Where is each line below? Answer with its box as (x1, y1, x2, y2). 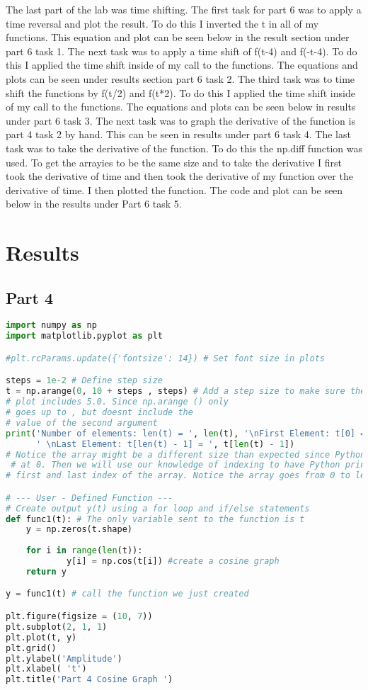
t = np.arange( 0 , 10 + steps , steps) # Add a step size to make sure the (6, 386, 366, 397)
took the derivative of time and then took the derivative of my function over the (6, 169, 353, 183)
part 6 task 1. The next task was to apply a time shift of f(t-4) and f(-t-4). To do (6, 43, 357, 58)
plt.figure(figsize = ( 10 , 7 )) (6, 611, 153, 622)
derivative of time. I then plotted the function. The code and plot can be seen (6, 182, 343, 197)
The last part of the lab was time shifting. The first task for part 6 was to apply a (6, 2, 362, 16)
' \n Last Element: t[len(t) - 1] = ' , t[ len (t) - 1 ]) (35, 439, 295, 449)
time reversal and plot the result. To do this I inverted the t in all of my (6, 16, 319, 30)
